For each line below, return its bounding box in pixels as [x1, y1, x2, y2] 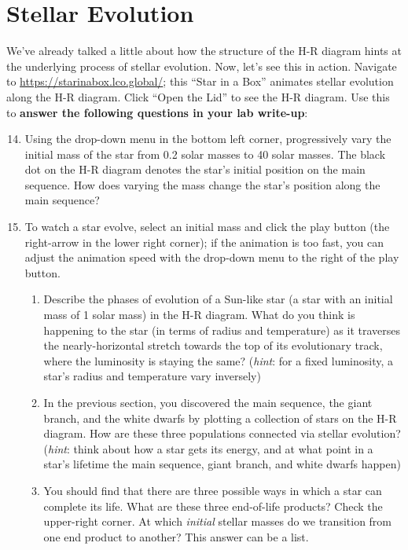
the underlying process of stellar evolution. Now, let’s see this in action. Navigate [6, 57, 397, 74]
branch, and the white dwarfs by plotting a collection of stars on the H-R [43, 409, 397, 426]
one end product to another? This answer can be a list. [43, 528, 309, 544]
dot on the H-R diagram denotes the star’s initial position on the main [24, 161, 366, 178]
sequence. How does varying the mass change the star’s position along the [24, 176, 380, 192]
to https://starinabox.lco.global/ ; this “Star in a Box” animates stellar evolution [6, 73, 394, 90]
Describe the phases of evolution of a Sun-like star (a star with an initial [43, 291, 393, 307]
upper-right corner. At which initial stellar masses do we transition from [43, 513, 392, 530]
